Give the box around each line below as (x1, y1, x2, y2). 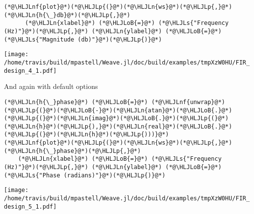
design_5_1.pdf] (4, 203, 57, 210)
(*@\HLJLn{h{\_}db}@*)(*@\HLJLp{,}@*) (4, 11, 130, 19)
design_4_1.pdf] (4, 67, 57, 74)
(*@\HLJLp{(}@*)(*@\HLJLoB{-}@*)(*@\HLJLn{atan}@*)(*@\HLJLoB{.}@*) (4, 107, 232, 114)
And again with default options (4, 81, 98, 91)
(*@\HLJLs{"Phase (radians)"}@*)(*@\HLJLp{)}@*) (4, 171, 166, 179)
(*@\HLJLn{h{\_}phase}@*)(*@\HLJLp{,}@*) (4, 147, 141, 154)
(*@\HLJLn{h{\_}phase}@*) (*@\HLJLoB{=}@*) (4, 98, 148, 106)
